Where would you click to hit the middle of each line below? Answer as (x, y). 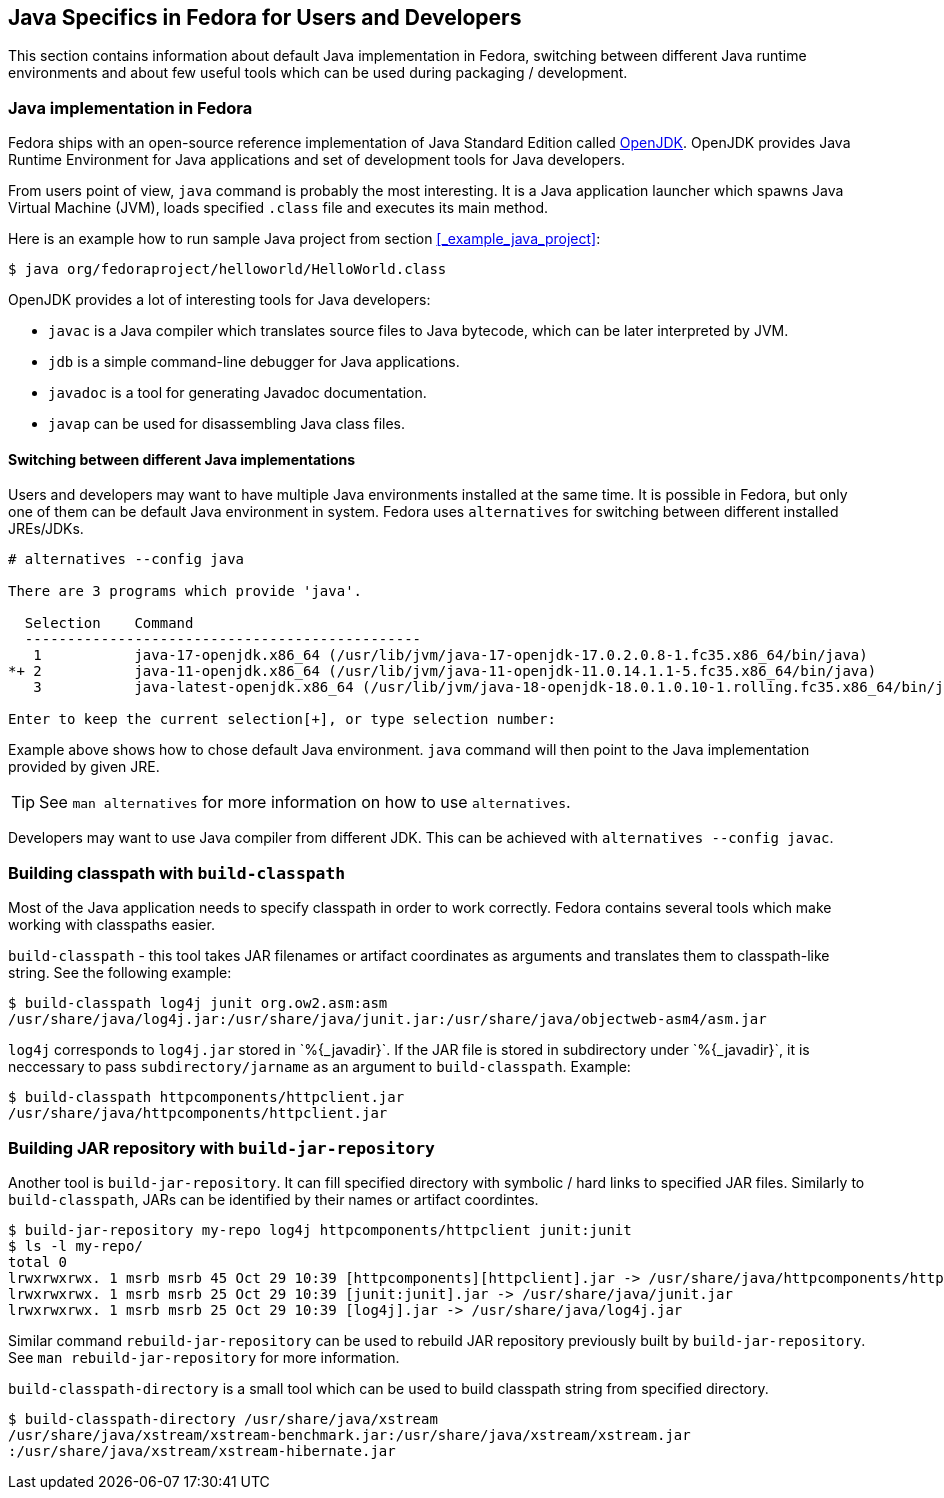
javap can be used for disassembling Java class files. (227, 424)
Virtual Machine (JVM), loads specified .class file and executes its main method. (278, 208)
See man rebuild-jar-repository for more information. (204, 1357)
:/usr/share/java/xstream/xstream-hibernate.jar (202, 1450)
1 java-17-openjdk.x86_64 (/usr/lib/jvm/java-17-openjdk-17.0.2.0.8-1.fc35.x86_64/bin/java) (450, 655)
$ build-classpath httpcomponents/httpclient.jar (206, 1097)
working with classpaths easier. (111, 925)
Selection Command (109, 623)
